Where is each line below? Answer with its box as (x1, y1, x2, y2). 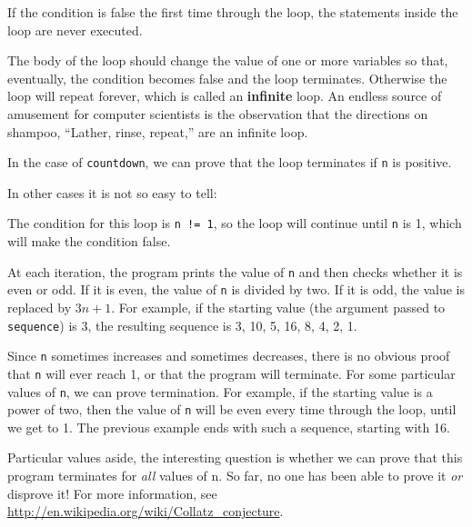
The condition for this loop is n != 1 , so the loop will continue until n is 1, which (7, 214, 462, 233)
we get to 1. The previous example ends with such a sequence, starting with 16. (7, 417, 450, 436)
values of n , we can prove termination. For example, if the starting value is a (7, 382, 433, 401)
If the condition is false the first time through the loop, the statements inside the (7, 3, 458, 21)
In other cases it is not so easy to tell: (7, 183, 217, 202)
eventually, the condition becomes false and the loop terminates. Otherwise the (7, 68, 447, 87)
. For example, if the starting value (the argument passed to (111, 297, 446, 316)
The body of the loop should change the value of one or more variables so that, (7, 51, 448, 70)
